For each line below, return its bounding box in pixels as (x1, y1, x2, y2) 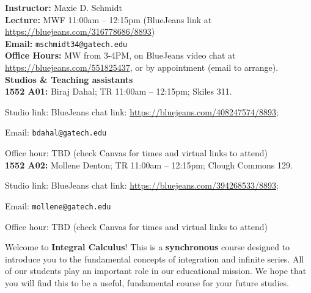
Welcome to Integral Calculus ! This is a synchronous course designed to (5, 241, 290, 253)
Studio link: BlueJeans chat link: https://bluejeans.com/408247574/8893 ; (5, 105, 279, 118)
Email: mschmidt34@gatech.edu (5, 37, 128, 49)
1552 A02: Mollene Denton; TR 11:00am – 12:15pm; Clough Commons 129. (5, 158, 293, 171)
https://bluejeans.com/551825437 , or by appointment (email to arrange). (5, 61, 279, 74)
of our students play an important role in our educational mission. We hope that (5, 264, 307, 277)
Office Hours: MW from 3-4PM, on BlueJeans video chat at (5, 49, 236, 62)
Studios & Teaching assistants (5, 73, 133, 85)
